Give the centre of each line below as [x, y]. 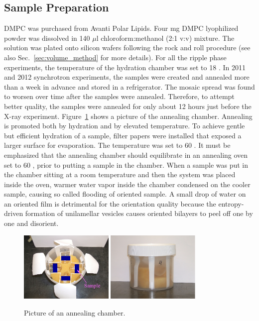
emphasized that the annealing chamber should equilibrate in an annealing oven [126, 155]
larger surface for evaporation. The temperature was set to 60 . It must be [117, 145]
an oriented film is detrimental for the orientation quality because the [110, 203]
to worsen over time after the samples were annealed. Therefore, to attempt [119, 96]
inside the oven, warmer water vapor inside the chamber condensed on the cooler [127, 184]
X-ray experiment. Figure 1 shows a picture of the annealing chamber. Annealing [128, 116]
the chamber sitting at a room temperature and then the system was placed [120, 174]
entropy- [231, 203]
